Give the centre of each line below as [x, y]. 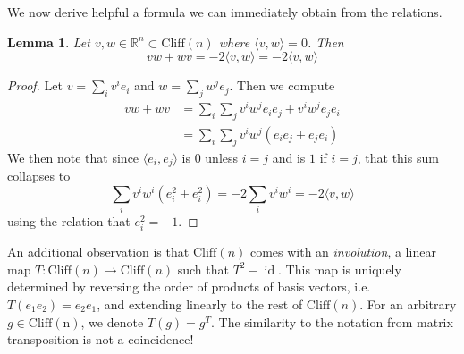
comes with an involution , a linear [343, 252]
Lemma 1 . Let [49, 42]
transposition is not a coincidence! [101, 339]
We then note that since [73, 157]
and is [289, 157]
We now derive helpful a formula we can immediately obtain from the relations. [225, 12]
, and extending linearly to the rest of [200, 304]
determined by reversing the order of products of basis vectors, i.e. [189, 287]
